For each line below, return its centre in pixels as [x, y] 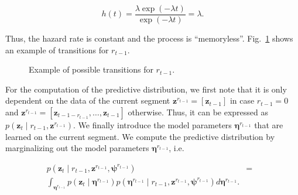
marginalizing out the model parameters [77, 148]
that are [269, 125]
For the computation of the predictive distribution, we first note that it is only [146, 89]
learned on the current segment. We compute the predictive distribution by [140, 136]
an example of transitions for [57, 49]
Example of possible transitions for [91, 69]
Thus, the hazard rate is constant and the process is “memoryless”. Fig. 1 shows [149, 38]
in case [242, 100]
